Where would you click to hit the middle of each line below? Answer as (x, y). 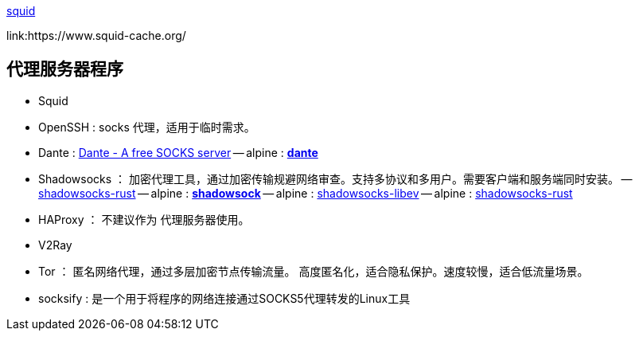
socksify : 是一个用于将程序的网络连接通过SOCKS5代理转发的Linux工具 (224, 298)
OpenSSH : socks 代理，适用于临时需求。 (147, 127)
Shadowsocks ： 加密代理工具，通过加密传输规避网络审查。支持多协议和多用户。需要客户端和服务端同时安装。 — (335, 178)
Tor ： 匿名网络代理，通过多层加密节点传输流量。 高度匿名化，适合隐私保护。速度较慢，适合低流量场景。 (314, 271)
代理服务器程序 (65, 69)
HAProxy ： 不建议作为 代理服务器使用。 (144, 219)
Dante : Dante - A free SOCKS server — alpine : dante (178, 152)
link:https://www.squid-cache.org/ (96, 35)
